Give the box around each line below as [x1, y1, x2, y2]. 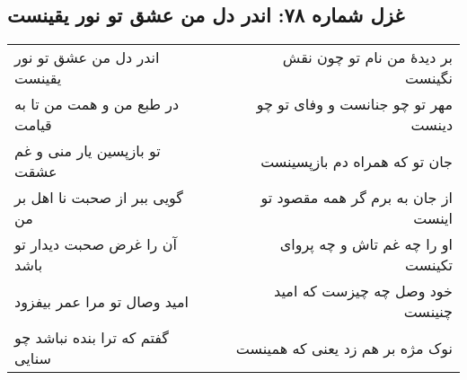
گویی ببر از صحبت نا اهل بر [14, 187, 183, 208]
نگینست [405, 67, 453, 89]
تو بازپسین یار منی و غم [14, 140, 161, 162]
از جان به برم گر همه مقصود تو [260, 187, 453, 208]
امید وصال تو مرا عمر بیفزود [14, 290, 189, 312]
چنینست [403, 301, 453, 323]
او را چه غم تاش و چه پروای [279, 234, 453, 255]
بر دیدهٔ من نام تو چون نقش [282, 47, 453, 68]
